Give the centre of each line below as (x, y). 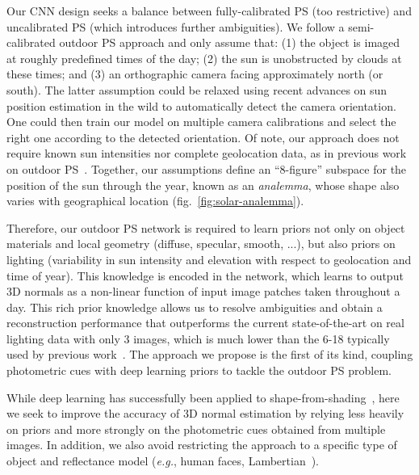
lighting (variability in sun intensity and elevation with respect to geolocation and (209, 259)
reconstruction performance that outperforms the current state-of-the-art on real (205, 323)
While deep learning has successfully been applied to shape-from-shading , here (203, 397)
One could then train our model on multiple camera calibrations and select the (201, 122)
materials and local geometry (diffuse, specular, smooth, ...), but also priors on (201, 244)
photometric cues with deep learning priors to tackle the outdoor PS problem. (199, 370)
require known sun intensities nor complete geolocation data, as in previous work (207, 153)
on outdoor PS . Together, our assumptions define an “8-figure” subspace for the (207, 168)
